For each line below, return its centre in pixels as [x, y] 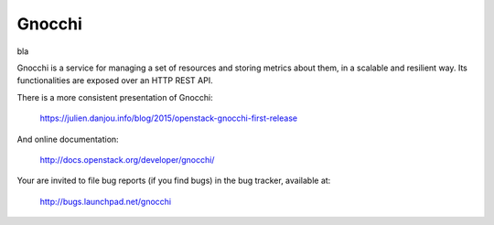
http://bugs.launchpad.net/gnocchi [106, 201]
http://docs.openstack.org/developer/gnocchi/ [127, 159]
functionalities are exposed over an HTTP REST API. [115, 80]
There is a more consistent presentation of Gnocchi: [115, 97]
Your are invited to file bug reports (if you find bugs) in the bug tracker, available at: [174, 181]
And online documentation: [68, 139]
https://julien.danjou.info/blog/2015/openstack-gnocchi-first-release [168, 118]
